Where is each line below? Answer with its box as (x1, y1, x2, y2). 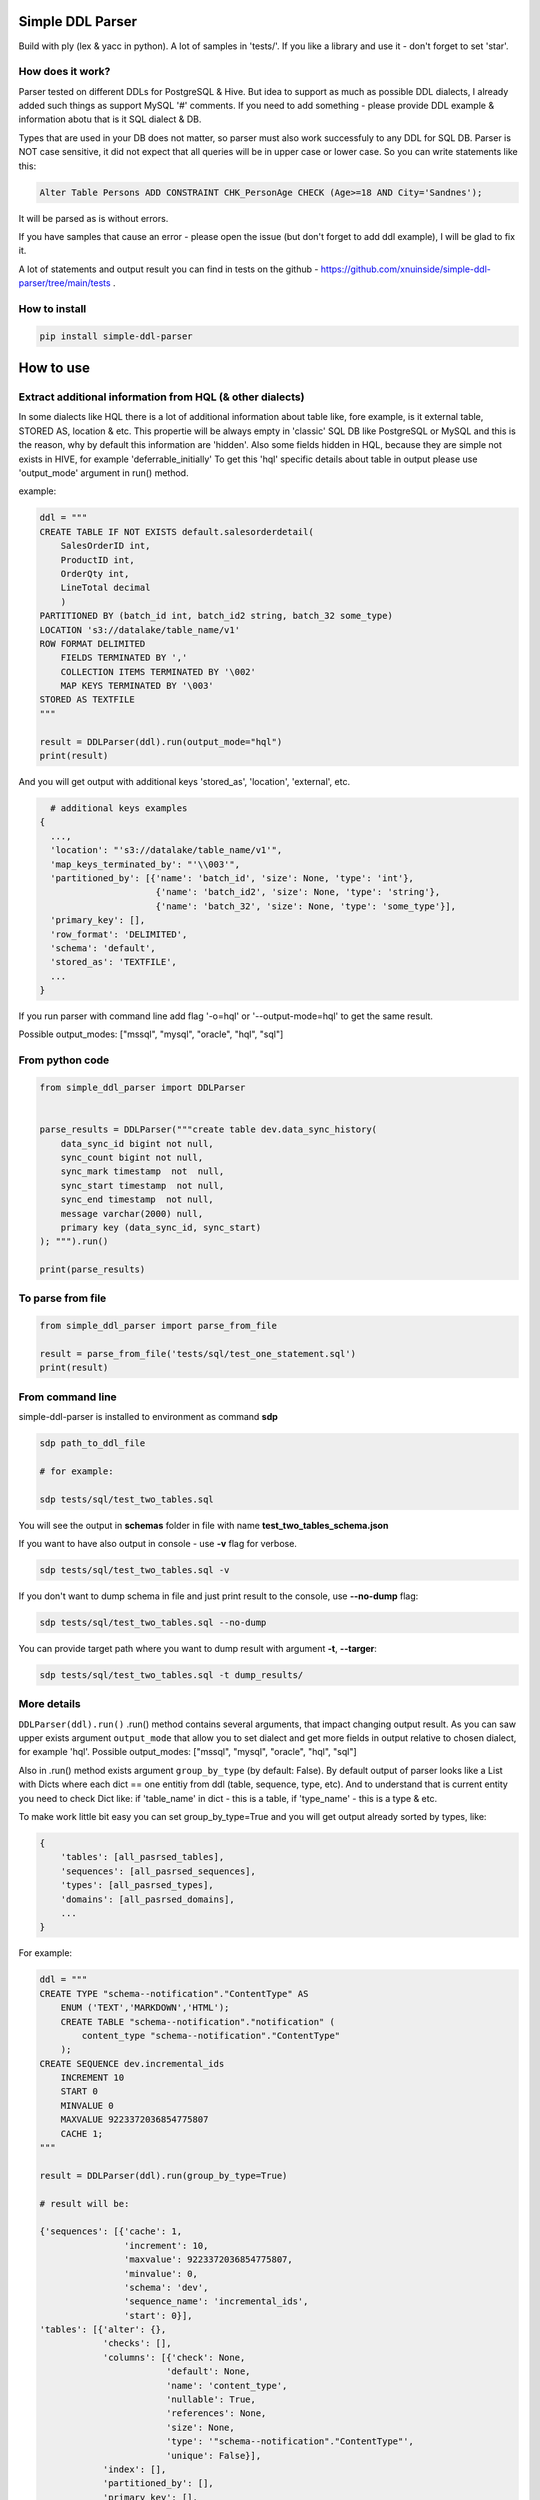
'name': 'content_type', (165, 2380, 288, 2391)
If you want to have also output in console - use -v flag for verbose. (18, 1538, 297, 1550)
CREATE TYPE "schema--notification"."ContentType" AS (39, 1988, 309, 1999)
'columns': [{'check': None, (102, 2351, 246, 2363)
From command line (18, 1390, 117, 1404)
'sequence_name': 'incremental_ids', (123, 2296, 309, 2307)
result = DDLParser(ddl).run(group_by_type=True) (39, 2170, 288, 2181)
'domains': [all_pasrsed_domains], (60, 1893, 235, 1905)
